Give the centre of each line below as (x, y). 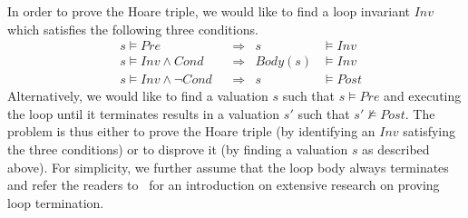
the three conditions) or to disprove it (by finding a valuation (178, 149)
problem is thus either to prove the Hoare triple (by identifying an (191, 131)
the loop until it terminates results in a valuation (144, 113)
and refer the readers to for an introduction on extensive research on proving (224, 185)
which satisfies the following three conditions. (133, 29)
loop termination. (56, 202)
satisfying (429, 131)
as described (396, 149)
